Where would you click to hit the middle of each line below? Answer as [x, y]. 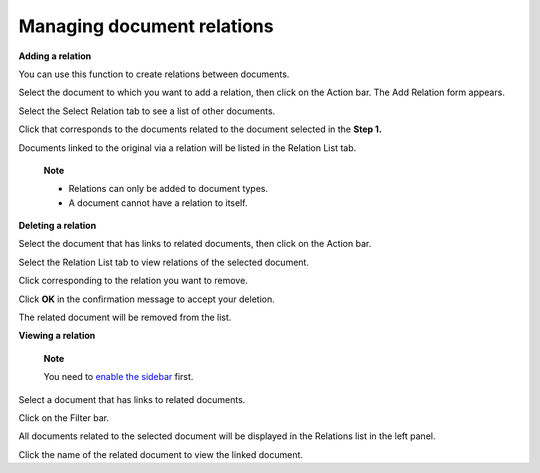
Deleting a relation [57, 226]
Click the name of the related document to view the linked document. [161, 454]
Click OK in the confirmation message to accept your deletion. [146, 299]
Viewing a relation [57, 336]
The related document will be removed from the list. [125, 317]
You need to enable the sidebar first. [118, 377]
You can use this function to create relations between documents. [154, 74]
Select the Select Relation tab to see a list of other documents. [147, 111]
